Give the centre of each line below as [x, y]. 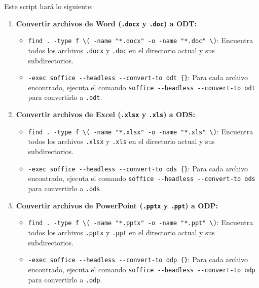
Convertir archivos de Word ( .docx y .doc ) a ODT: [106, 23]
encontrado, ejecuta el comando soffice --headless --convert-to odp [142, 269]
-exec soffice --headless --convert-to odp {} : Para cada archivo [138, 259]
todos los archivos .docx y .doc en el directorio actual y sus [121, 50]
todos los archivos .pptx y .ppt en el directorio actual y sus [121, 232]
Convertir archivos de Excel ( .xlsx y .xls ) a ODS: [105, 114]
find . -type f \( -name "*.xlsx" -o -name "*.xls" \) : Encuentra [141, 131]
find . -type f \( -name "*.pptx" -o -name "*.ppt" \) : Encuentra [141, 222]
